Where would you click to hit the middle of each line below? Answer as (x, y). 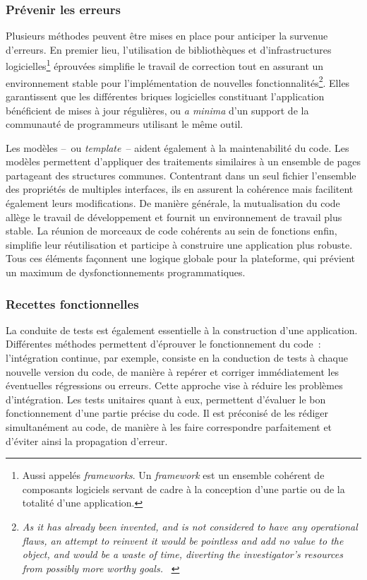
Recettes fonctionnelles (72, 303)
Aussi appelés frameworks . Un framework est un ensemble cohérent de (173, 475)
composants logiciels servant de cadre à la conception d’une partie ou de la (183, 489)
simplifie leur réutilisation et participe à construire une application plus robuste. (179, 244)
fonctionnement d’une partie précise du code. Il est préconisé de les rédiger (167, 413)
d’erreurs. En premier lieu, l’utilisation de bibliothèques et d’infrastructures (169, 49)
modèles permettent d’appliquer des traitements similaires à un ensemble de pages (183, 161)
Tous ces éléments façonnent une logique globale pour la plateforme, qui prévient (181, 258)
